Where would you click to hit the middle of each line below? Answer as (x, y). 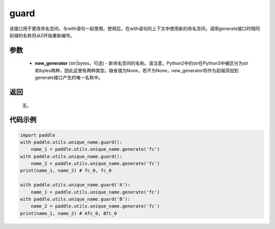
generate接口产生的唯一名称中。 (69, 78)
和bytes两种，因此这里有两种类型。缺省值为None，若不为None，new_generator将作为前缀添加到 (137, 70)
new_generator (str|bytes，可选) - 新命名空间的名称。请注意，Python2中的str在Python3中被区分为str (142, 63)
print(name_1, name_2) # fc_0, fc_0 (66, 171)
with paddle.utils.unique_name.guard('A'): (75, 185)
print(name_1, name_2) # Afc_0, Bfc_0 (68, 213)
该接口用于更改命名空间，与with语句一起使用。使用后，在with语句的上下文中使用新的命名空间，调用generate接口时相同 (135, 28)
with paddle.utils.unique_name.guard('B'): (75, 199)
